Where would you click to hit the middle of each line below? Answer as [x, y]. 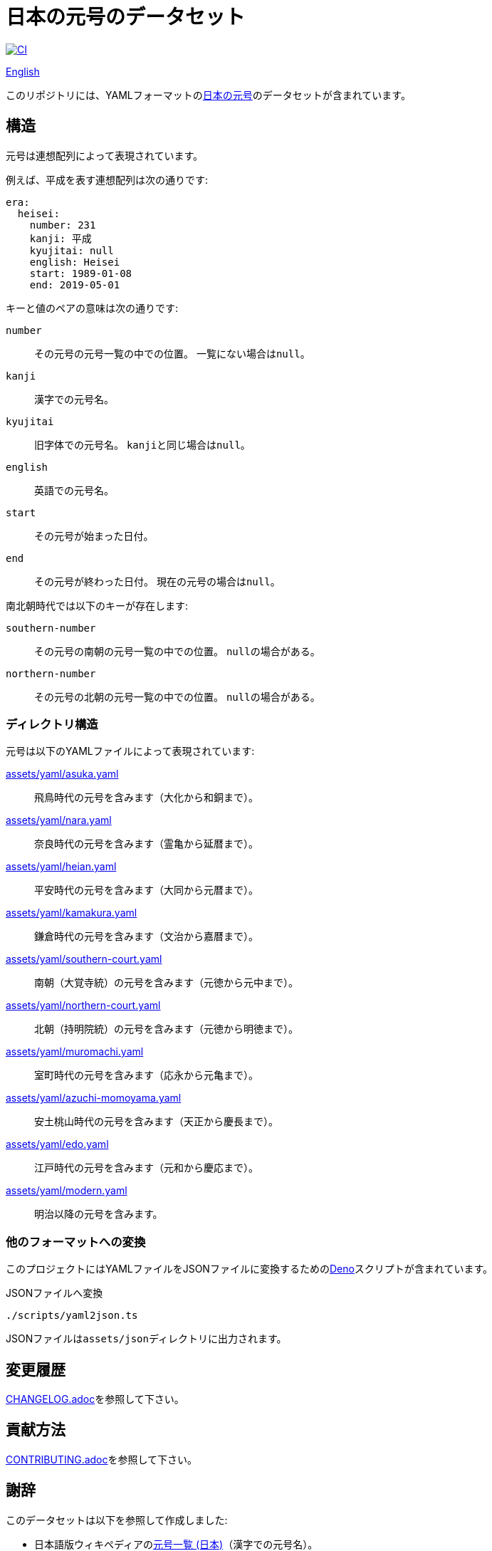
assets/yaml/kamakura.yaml [72, 913]
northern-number [51, 673]
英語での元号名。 [74, 490]
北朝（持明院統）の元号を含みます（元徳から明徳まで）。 [166, 1029]
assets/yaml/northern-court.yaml [83, 1006]
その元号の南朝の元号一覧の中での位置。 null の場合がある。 [177, 651]
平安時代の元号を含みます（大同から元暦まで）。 [146, 890]
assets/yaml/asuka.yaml [62, 774]
